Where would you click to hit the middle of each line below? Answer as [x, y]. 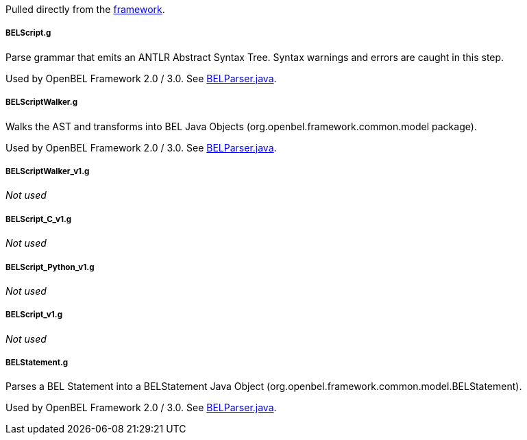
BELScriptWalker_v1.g [48, 171]
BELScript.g [28, 33]
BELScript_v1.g [34, 315]
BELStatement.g [37, 363]
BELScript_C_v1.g [39, 219]
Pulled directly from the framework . [85, 9]
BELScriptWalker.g [42, 102]
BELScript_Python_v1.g [50, 267]
